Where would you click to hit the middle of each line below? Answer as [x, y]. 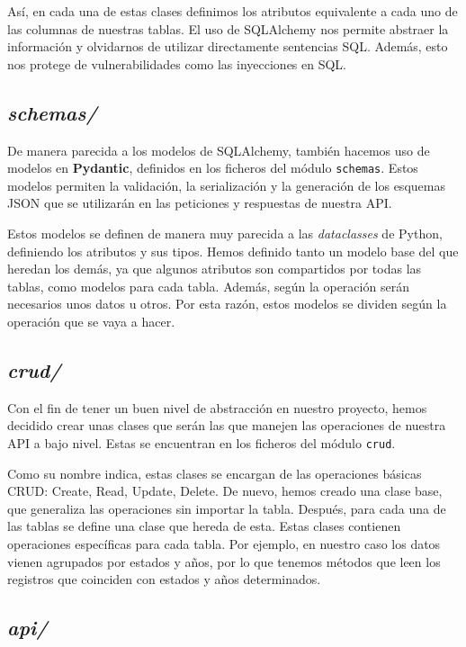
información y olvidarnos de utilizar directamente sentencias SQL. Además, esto [228, 46]
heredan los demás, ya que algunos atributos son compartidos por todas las [215, 269]
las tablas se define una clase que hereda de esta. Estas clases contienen [204, 526]
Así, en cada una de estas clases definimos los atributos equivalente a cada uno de [233, 11]
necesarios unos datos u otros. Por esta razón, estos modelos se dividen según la [227, 304]
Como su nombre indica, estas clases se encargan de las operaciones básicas [215, 473]
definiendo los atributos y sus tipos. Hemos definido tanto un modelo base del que [233, 251]
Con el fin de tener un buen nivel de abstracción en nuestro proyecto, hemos [217, 407]
